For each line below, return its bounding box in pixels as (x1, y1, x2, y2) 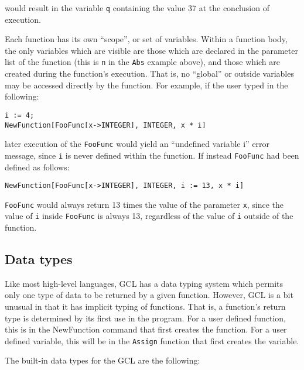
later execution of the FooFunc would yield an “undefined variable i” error (5, 138, 270, 150)
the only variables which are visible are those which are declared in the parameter (5, 44, 298, 56)
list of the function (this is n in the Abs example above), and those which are (5, 56, 281, 68)
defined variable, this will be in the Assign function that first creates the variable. (5, 334, 299, 347)
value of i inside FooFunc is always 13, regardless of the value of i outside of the (5, 210, 293, 222)
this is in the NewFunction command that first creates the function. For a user (5, 323, 287, 335)
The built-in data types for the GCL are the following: (5, 354, 200, 366)
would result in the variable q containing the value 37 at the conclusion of (5, 2, 269, 13)
